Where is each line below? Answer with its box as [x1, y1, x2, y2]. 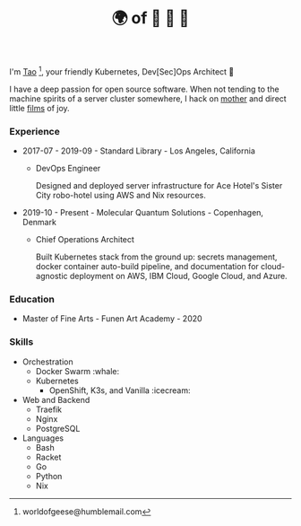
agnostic [35, 271, 69, 282]
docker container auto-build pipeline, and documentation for [35, 261, 260, 272]
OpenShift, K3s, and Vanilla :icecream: [48, 384, 191, 396]
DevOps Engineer [35, 163, 101, 174]
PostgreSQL [35, 423, 81, 434]
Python [35, 470, 63, 481]
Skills [9, 336, 34, 348]
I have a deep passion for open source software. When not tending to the [9, 83, 279, 94]
